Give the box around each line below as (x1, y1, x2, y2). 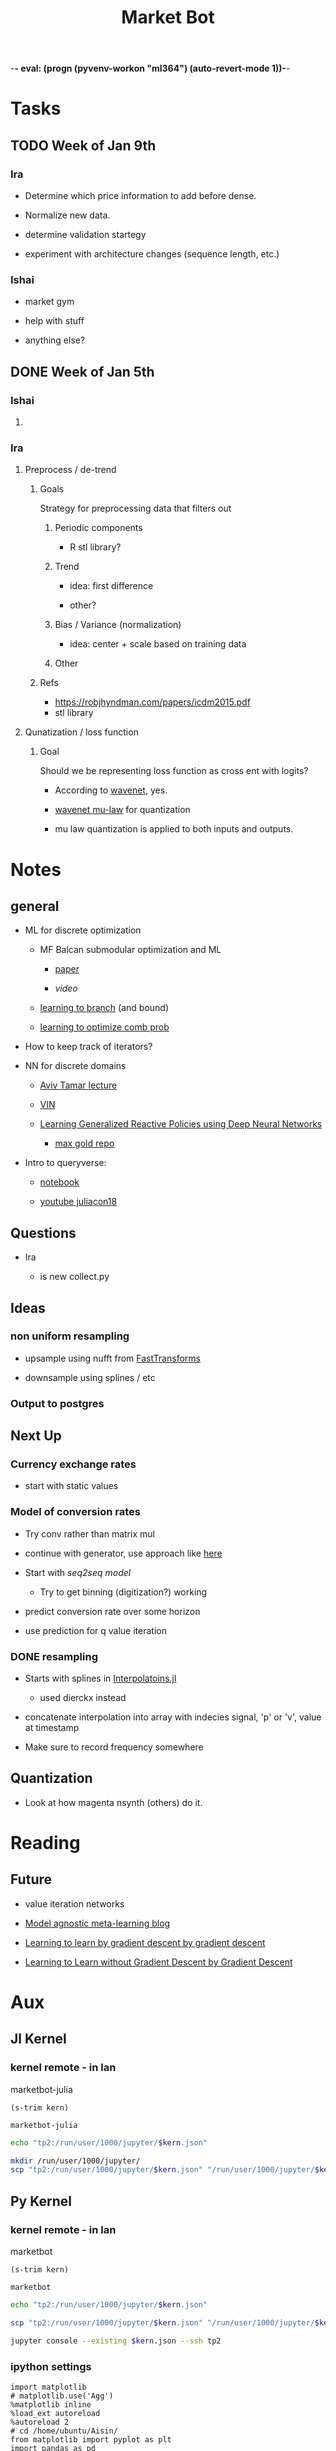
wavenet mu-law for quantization (54, 804, 191, 816)
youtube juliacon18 (39, 1196, 118, 1208)
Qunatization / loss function (24, 726, 139, 738)
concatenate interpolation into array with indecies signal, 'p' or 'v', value (24, 1711, 322, 1723)
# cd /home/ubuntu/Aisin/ (10, 2426, 118, 2436)
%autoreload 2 (10, 2417, 70, 2427)
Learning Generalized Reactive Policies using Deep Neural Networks (39, 1118, 323, 1130)
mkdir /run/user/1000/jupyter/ (10, 2156, 141, 2166)
